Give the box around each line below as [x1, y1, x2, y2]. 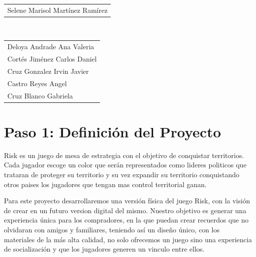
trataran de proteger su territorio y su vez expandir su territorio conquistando [4, 169, 239, 179]
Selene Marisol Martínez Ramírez [7, 4, 108, 15]
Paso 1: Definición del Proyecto [4, 121, 221, 141]
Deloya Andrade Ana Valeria [7, 41, 95, 52]
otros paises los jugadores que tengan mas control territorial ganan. [4, 179, 207, 189]
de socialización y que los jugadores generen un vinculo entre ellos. [4, 244, 205, 254]
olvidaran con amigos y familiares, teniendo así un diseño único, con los [4, 224, 220, 234]
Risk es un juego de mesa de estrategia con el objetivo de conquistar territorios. [4, 150, 244, 160]
